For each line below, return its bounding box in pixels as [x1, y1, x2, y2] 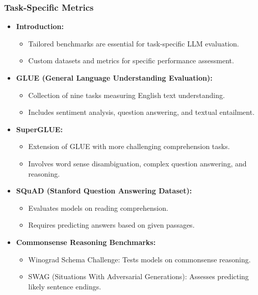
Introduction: [16, 21, 64, 32]
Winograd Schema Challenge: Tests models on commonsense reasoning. [28, 254, 251, 264]
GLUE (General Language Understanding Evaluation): [16, 72, 213, 83]
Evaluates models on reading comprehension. [28, 202, 168, 213]
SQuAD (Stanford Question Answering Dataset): [16, 185, 192, 196]
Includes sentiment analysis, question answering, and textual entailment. [28, 107, 255, 117]
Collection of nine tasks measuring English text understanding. [28, 89, 225, 100]
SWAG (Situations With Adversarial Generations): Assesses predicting [28, 271, 249, 282]
